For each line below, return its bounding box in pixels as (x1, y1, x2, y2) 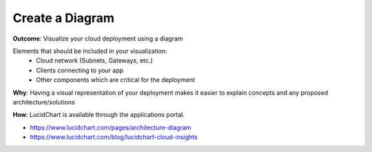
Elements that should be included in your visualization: (12, 47, 168, 55)
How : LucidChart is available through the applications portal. (12, 111, 185, 119)
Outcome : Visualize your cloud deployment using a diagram (12, 34, 183, 43)
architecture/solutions (12, 98, 75, 106)
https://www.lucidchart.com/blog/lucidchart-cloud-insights (30, 133, 198, 141)
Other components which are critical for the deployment (36, 76, 196, 84)
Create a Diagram (12, 10, 115, 25)
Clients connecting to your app (36, 66, 124, 74)
